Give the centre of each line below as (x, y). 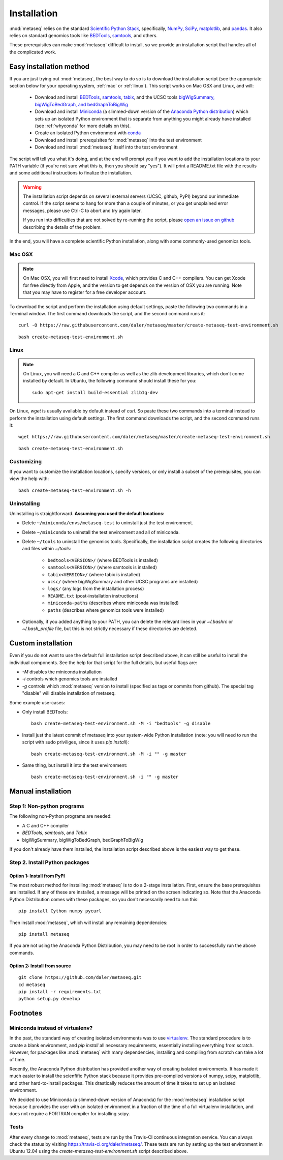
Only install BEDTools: (45, 711)
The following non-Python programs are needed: (60, 816)
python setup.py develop (49, 999)
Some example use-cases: (37, 702)
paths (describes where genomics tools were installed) (106, 610)
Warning (32, 187)
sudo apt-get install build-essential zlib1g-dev (95, 392)
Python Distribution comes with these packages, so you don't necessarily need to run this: (104, 899)
